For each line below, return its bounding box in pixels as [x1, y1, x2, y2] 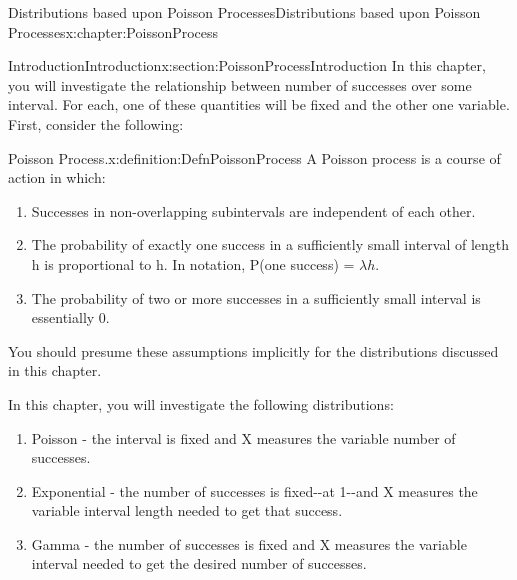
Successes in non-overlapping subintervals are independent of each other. [31, 200, 476, 221]
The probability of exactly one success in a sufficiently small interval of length [31, 234, 510, 255]
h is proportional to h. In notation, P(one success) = [31, 253, 355, 274]
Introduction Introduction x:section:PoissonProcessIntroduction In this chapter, [8, 55, 486, 76]
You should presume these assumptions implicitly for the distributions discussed [8, 340, 499, 361]
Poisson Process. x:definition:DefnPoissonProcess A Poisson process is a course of [8, 147, 501, 168]
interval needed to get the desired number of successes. [31, 553, 367, 574]
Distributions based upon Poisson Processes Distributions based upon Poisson [8, 2, 481, 22]
